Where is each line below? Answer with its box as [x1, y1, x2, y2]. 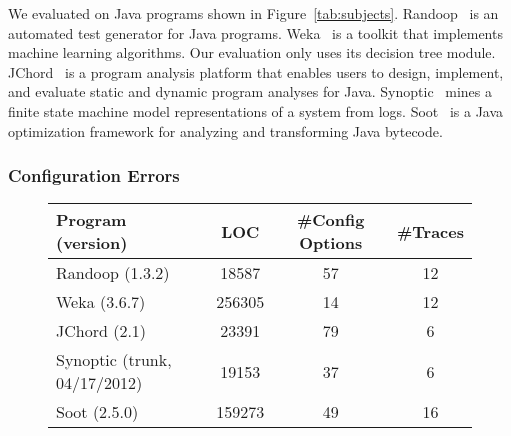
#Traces [396, 219, 464, 243]
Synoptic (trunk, [56, 348, 172, 372]
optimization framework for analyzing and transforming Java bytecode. [8, 120, 443, 141]
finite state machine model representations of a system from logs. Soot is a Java [8, 100, 504, 121]
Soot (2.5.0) [56, 400, 139, 424]
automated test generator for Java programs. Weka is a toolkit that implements [8, 22, 503, 43]
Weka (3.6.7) [56, 290, 146, 314]
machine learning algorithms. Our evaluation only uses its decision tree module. [8, 42, 496, 63]
